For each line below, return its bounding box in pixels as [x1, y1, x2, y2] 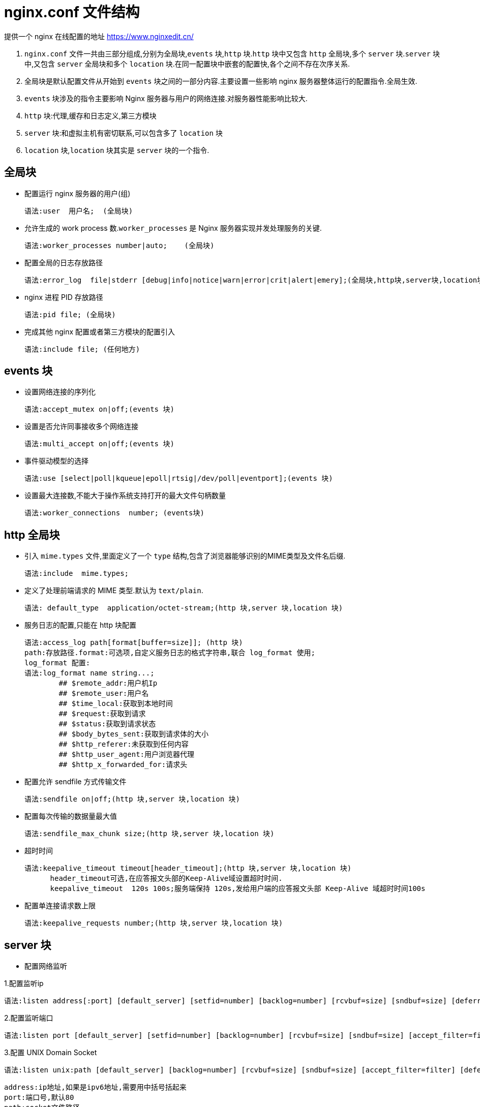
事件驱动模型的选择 [24, 456, 88, 466]
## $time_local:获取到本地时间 [58, 699, 173, 708]
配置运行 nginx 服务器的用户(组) [24, 189, 131, 198]
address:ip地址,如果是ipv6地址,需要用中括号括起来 [4, 1083, 187, 1092]
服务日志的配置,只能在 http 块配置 [24, 621, 136, 630]
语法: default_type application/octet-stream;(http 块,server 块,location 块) [24, 604, 343, 612]
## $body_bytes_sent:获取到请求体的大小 [58, 730, 209, 739]
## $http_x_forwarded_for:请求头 [58, 760, 188, 769]
